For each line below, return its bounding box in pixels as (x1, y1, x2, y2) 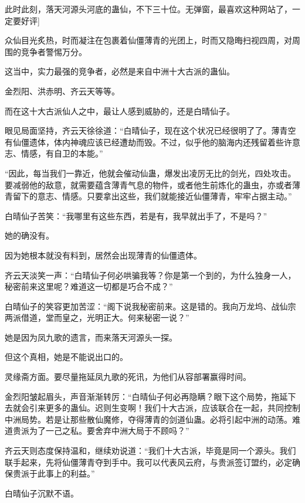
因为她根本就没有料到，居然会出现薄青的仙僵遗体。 (5, 249, 202, 261)
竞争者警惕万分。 (21, 45, 87, 57)
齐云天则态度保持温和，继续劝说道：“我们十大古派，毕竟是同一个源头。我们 (5, 444, 296, 457)
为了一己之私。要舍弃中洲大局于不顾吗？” (29, 424, 189, 437)
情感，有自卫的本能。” (21, 147, 103, 159)
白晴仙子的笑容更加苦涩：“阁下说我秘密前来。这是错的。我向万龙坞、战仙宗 (5, 300, 296, 312)
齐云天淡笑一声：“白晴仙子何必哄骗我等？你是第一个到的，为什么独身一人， (5, 269, 296, 281)
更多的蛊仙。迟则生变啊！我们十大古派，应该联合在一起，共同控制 (45, 402, 300, 414)
